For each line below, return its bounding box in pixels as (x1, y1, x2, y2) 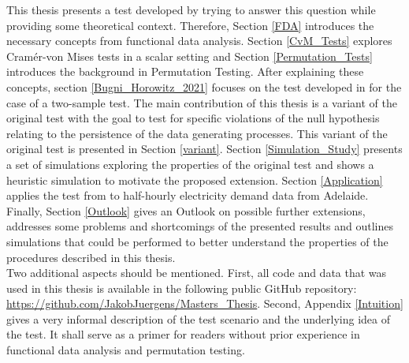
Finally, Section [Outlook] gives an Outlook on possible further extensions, (6, 202, 366, 219)
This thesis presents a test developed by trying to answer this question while (6, 2, 376, 17)
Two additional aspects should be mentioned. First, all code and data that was (6, 264, 387, 281)
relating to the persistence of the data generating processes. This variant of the (6, 125, 388, 141)
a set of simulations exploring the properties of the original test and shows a (6, 155, 374, 172)
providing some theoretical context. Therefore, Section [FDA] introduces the (6, 17, 374, 33)
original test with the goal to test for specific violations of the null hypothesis (6, 110, 380, 126)
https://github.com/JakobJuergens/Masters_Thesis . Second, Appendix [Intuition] (6, 295, 403, 312)
